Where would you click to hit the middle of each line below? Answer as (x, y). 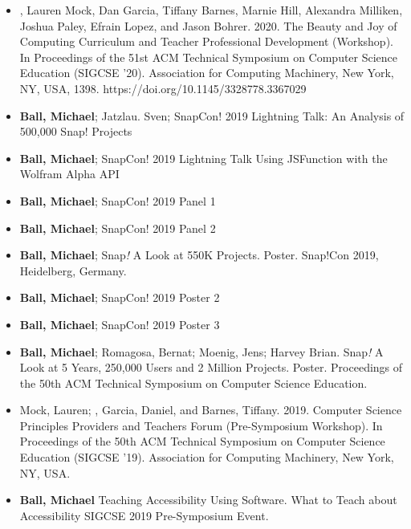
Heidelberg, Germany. (73, 270)
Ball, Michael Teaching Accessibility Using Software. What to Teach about (208, 500)
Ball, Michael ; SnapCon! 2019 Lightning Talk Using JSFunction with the (203, 158)
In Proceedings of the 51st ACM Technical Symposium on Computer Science (209, 57)
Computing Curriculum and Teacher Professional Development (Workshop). (206, 41)
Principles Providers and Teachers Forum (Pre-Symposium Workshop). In (201, 425)
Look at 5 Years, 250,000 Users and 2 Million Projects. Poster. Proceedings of (211, 367)
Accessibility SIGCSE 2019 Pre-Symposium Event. (144, 515)
